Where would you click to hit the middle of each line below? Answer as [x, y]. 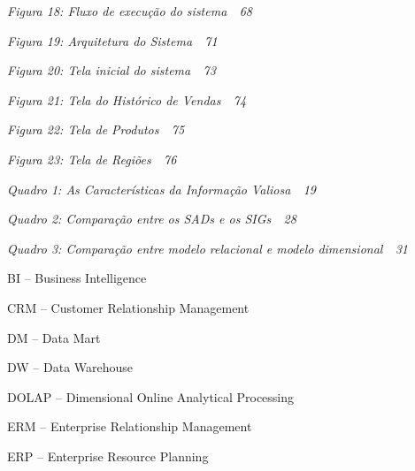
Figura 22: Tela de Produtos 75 [96, 129]
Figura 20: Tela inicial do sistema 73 [111, 70]
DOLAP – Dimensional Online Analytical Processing [151, 396]
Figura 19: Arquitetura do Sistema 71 [112, 40]
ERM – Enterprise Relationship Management [130, 426]
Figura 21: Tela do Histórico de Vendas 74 [127, 99]
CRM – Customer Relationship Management [128, 307]
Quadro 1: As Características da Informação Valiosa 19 [161, 189]
